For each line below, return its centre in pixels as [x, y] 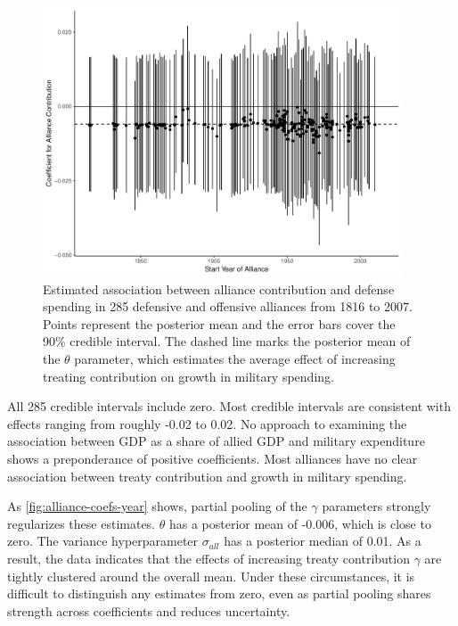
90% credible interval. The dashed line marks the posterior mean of [227, 341]
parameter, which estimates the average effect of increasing [235, 359]
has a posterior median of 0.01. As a [323, 541]
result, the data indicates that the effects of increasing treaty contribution [209, 558]
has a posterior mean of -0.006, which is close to [300, 523]
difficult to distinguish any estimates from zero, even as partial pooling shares [219, 593]
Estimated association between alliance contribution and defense [219, 288]
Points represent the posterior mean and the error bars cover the [219, 323]
